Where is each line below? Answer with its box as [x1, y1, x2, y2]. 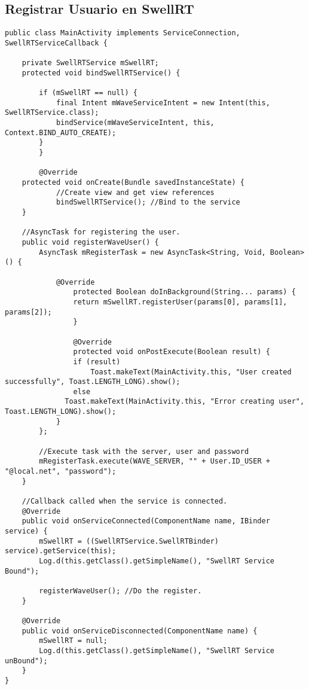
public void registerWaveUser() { [22, 237, 159, 246]
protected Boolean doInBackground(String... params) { [73, 288, 296, 297]
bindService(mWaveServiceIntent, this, [56, 118, 215, 127]
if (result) [73, 357, 121, 366]
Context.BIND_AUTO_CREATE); [5, 128, 117, 137]
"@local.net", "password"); [5, 467, 117, 476]
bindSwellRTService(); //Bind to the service [56, 198, 240, 207]
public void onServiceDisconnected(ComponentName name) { [22, 626, 258, 635]
